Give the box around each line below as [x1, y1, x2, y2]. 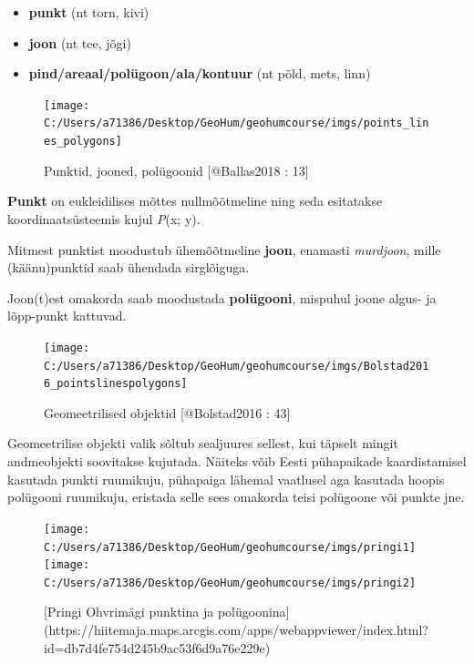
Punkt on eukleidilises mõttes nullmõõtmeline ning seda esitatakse [7, 191, 383, 210]
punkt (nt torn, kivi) [28, 3, 149, 21]
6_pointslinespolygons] [44, 377, 188, 391]
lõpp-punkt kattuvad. [7, 306, 127, 325]
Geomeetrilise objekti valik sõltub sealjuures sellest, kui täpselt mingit [7, 434, 398, 453]
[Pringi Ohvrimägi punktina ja [44, 602, 214, 621]
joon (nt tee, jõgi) [28, 33, 131, 52]
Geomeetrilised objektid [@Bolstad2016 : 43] [44, 403, 291, 422]
